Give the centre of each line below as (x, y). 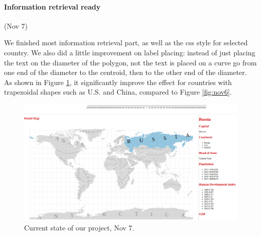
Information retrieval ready (52, 6)
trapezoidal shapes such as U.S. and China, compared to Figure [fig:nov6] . (118, 92)
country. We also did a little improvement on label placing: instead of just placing (130, 52)
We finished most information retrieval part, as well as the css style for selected (126, 43)
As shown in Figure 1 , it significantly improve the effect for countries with (118, 82)
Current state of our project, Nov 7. (79, 227)
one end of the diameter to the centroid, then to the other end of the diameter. (125, 72)
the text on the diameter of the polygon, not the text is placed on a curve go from (130, 62)
